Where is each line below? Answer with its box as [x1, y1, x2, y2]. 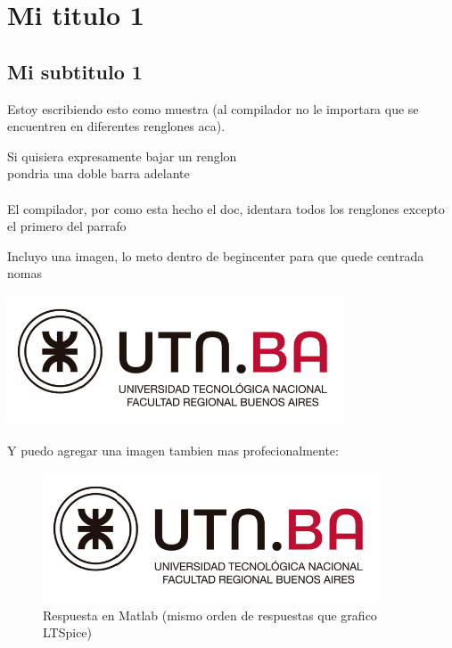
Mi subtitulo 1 [7, 57, 143, 85]
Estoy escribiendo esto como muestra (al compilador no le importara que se [7, 99, 419, 118]
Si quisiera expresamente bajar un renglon [7, 146, 237, 165]
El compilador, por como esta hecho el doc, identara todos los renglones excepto [7, 199, 445, 217]
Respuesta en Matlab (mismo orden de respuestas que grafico [43, 605, 377, 624]
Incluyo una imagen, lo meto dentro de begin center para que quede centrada [7, 246, 424, 265]
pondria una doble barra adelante [7, 164, 190, 183]
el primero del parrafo [7, 217, 127, 235]
